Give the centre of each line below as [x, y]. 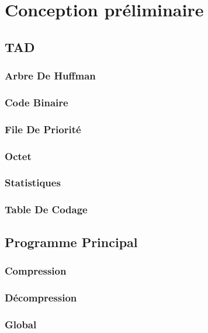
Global [21, 324]
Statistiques [33, 183]
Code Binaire [37, 102]
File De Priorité [43, 129]
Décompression [41, 297]
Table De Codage [46, 209]
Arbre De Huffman [50, 76]
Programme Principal [71, 242]
